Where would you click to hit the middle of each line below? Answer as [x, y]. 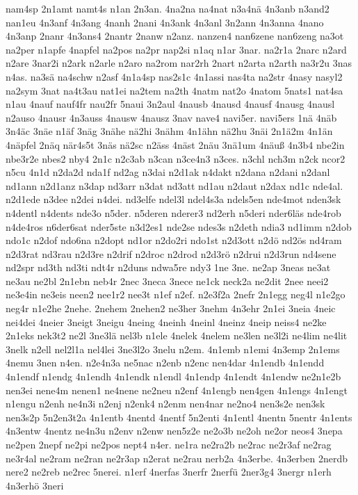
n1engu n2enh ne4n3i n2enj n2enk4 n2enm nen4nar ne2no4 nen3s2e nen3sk [165, 404]
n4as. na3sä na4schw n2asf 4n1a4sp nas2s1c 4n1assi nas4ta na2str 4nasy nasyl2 [174, 76]
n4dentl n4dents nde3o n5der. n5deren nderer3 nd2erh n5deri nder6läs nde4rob [173, 212]
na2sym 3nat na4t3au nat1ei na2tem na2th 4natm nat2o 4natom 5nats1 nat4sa [174, 90]
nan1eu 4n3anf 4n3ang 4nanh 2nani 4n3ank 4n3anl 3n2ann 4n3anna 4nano [165, 22]
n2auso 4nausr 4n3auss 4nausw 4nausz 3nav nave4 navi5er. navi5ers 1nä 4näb [171, 117]
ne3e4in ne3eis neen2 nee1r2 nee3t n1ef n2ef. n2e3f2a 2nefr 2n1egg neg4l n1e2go [176, 294]
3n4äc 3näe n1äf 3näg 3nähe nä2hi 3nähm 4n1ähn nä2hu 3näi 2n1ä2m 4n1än [169, 131]
